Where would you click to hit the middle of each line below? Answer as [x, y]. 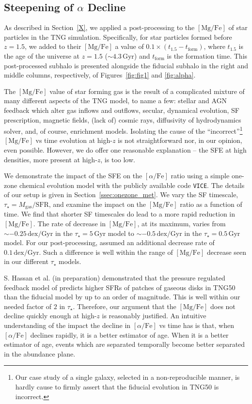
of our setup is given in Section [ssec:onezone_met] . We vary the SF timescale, [121, 194]
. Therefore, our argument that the [125, 306]
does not [223, 306]
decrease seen [227, 252]
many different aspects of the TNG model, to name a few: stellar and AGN [116, 101]
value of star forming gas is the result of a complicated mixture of [147, 91]
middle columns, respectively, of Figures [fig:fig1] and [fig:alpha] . [100, 75]
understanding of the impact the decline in [67, 325]
